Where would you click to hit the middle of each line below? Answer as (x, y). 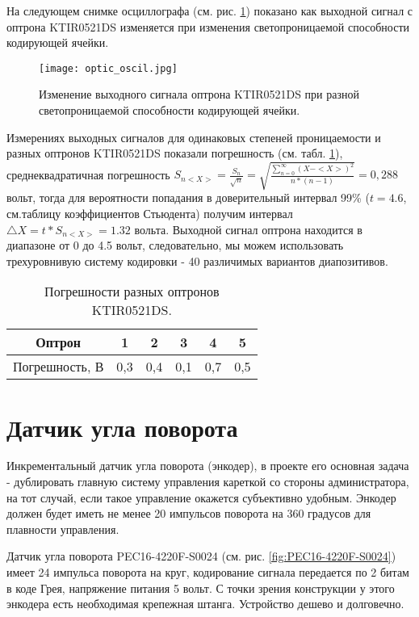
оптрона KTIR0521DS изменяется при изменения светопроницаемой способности (208, 26)
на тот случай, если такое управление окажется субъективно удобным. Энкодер (201, 497)
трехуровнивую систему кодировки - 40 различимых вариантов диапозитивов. (197, 260)
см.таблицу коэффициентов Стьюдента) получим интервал (150, 213)
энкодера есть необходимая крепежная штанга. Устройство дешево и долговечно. (205, 604)
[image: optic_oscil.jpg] (108, 68)
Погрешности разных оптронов (132, 292)
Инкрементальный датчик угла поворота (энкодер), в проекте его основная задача (208, 466)
